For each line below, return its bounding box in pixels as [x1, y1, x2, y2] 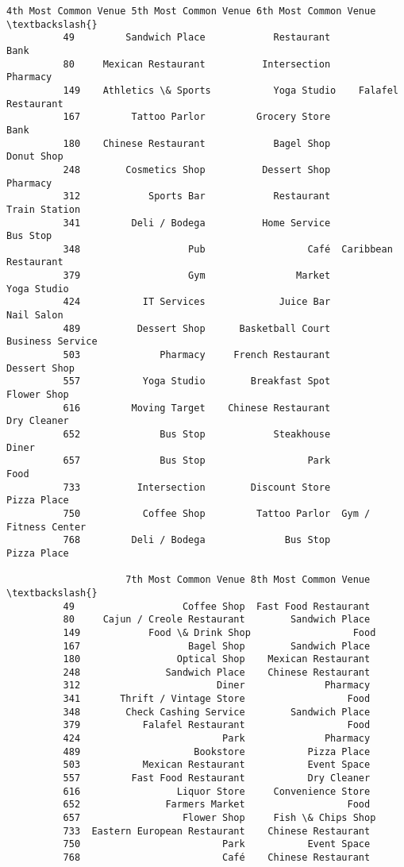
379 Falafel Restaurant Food [63, 719, 371, 731]
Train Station [6, 203, 81, 215]
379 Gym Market [63, 270, 331, 282]
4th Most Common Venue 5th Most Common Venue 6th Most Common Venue [6, 6, 376, 17]
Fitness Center [6, 521, 87, 533]
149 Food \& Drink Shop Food [63, 626, 376, 638]
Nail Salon [6, 310, 63, 322]
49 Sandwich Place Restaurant [63, 32, 331, 44]
